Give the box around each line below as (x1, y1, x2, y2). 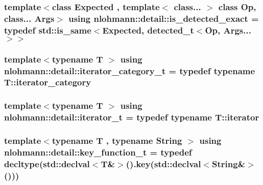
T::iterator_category (4, 76, 91, 88)
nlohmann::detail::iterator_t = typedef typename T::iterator (4, 111, 259, 124)
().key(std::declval (126, 157, 201, 170)
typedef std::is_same (4, 23, 91, 36)
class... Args (4, 12, 55, 24)
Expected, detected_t (102, 23, 194, 36)
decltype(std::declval (4, 157, 90, 170)
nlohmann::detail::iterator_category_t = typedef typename (4, 64, 255, 77)
